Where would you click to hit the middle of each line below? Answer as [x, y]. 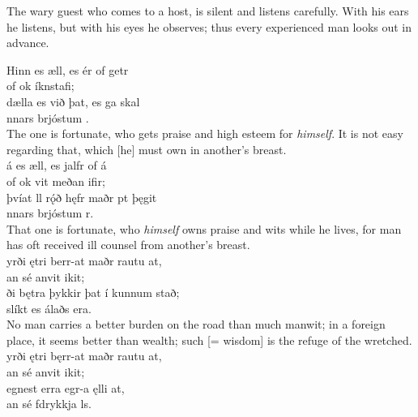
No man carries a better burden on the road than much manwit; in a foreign [196, 324]
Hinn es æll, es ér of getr [68, 69]
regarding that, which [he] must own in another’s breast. [147, 149]
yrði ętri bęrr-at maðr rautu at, [84, 356]
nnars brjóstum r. [50, 213]
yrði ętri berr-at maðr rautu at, [84, 260]
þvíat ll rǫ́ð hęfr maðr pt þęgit [82, 197]
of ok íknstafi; [41, 86]
